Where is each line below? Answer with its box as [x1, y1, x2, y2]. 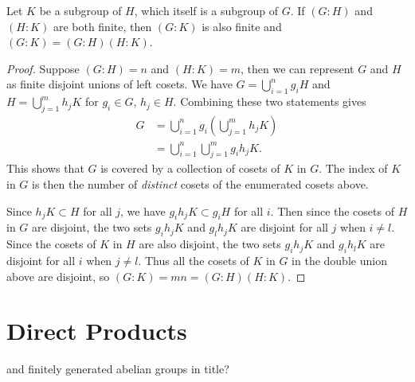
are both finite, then [53, 18, 152, 34]
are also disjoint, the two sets [139, 236, 281, 252]
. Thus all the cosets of [138, 251, 249, 268]
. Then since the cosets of [270, 202, 394, 219]
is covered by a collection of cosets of [100, 160, 280, 177]
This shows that [6, 160, 84, 177]
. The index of [319, 160, 388, 177]
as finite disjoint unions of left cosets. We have [6, 76, 233, 92]
